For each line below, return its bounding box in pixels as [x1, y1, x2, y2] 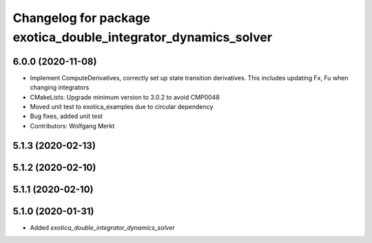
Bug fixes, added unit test [30, 112, 103, 120]
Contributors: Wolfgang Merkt [30, 121, 115, 130]
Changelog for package [12, 10, 151, 25]
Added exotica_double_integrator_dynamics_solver [30, 223, 176, 231]
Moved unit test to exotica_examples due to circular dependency [30, 103, 214, 111]
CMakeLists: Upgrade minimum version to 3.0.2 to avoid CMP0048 [30, 93, 220, 101]
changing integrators [30, 83, 90, 92]
